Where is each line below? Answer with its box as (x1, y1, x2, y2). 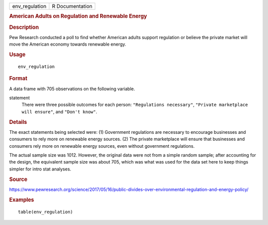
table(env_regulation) (18, 209, 73, 215)
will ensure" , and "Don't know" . (21, 109, 97, 114)
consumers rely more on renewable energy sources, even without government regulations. (9, 143, 195, 149)
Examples (9, 196, 34, 203)
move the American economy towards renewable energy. (9, 41, 127, 47)
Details (9, 118, 27, 125)
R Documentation (52, 3, 93, 9)
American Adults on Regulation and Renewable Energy (9, 13, 147, 20)
